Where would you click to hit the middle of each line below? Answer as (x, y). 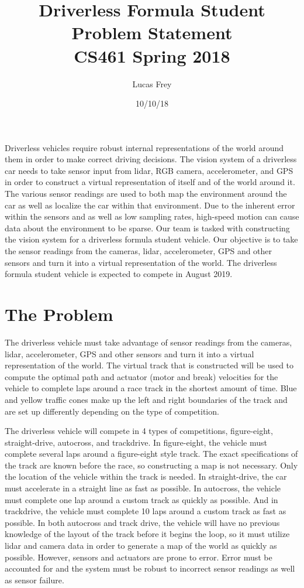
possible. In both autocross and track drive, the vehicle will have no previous (142, 522)
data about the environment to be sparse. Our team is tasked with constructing (147, 228)
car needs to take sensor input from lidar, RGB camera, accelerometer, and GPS (149, 170)
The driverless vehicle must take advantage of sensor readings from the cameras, (148, 342)
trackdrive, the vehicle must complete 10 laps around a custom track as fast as (146, 511)
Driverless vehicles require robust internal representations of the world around (144, 147)
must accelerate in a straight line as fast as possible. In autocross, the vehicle (143, 488)
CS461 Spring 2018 (152, 55)
